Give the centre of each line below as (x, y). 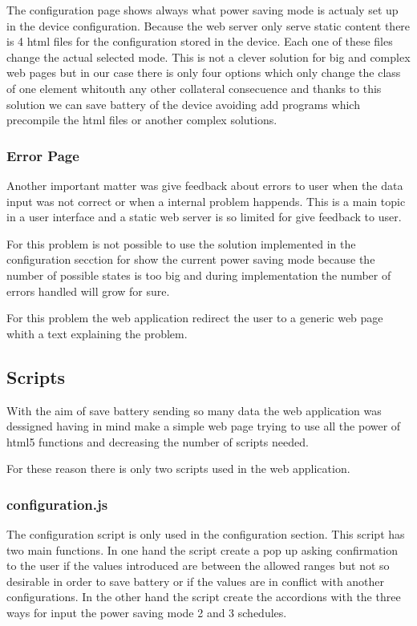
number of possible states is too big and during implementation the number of (199, 275)
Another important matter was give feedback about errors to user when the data (205, 185)
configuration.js (57, 504)
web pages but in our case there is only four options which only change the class (204, 73)
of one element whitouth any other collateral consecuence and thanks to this (194, 88)
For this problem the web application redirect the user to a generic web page (195, 318)
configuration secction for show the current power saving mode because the (191, 259)
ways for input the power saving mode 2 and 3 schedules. (147, 613)
